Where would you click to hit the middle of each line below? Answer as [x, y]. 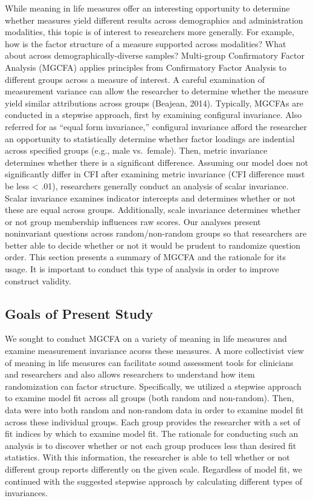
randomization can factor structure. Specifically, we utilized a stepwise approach [153, 386]
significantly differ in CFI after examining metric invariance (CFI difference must [155, 174]
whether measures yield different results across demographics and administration [154, 20]
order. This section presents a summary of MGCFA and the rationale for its [145, 257]
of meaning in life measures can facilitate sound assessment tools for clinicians [149, 362]
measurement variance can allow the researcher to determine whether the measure [157, 91]
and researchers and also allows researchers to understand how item [130, 374]
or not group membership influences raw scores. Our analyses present [133, 221]
